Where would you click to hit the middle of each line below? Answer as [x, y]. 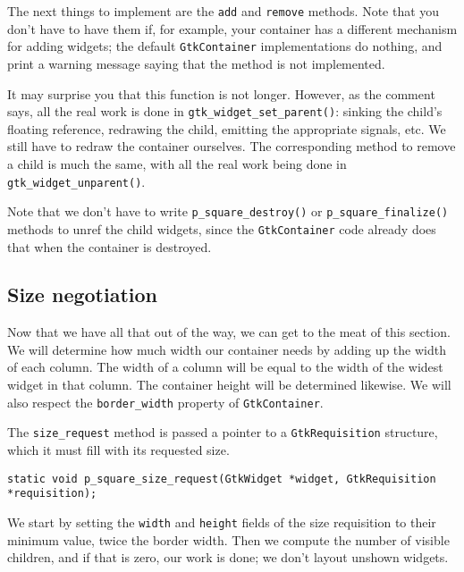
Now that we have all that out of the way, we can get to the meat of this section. [229, 332]
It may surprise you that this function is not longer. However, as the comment [221, 93]
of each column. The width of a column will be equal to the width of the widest [225, 367]
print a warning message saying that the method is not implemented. [196, 63]
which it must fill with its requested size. [118, 449]
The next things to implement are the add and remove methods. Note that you [224, 11]
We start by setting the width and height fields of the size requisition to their [222, 522]
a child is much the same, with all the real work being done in [177, 163]
